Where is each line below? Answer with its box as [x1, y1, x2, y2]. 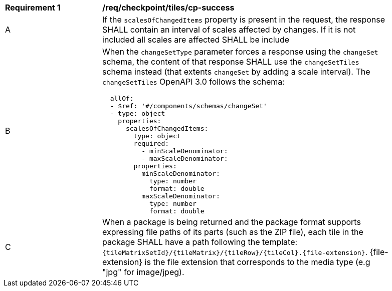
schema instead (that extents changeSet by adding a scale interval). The [102, 67, 370, 77]
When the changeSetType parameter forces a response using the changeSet [102, 47, 378, 57]
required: [133, 140, 169, 147]
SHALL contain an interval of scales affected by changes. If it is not [102, 25, 356, 35]
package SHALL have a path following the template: [102, 237, 298, 247]
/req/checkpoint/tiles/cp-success [102, 3, 235, 13]
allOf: [110, 95, 134, 102]
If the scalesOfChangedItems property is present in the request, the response [102, 15, 385, 25]
